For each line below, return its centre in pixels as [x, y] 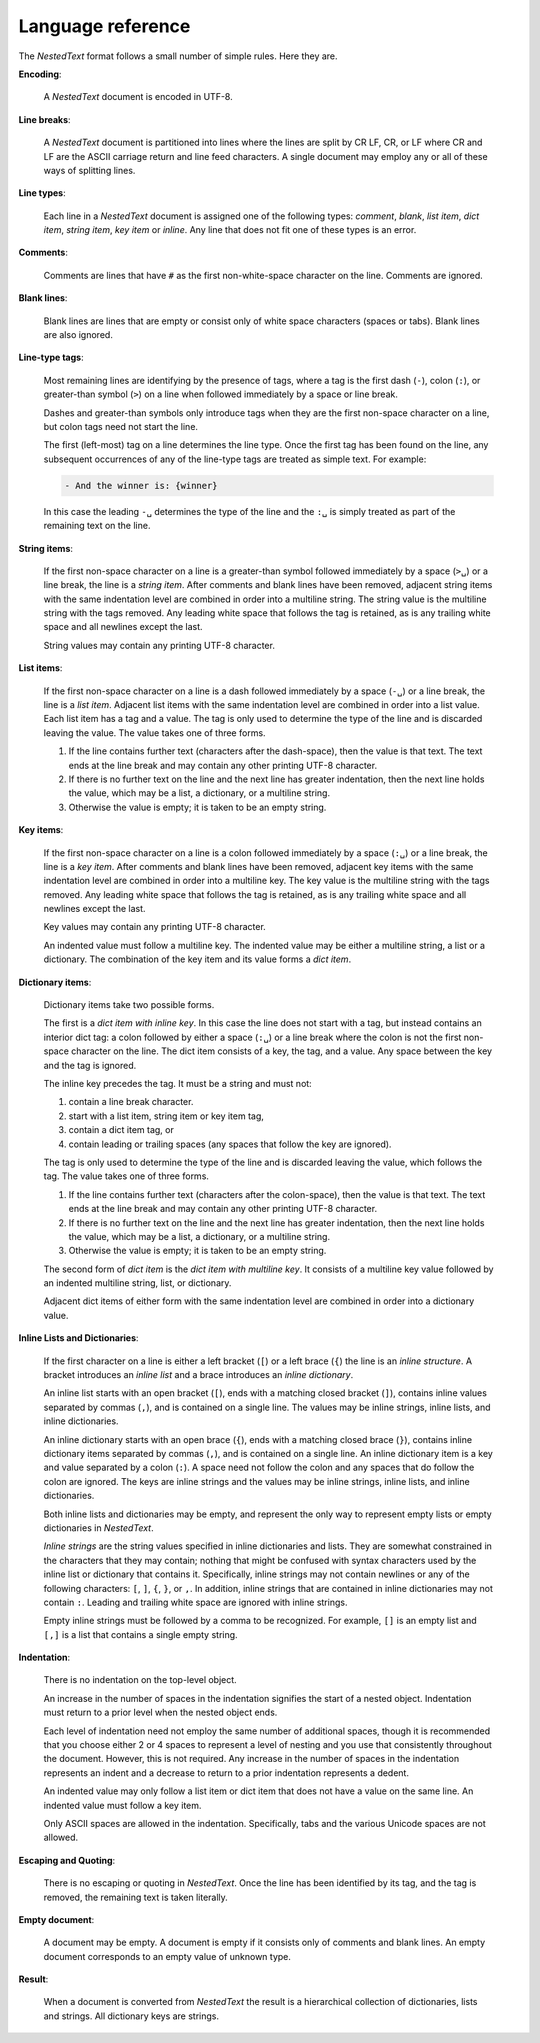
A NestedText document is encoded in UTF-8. [138, 97]
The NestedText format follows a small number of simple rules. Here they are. [178, 56]
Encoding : [40, 74]
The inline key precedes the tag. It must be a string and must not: [177, 1083]
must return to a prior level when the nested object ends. [160, 1712]
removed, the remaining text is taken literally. [136, 1897]
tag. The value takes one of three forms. [126, 1176]
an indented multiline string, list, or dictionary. [137, 1283]
